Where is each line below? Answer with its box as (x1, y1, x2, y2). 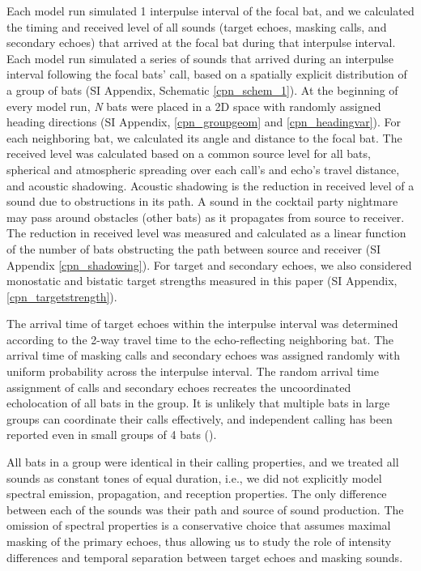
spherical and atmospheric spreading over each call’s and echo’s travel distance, (6, 160, 400, 177)
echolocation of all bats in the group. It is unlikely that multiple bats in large (6, 394, 390, 411)
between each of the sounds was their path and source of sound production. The (6, 501, 404, 518)
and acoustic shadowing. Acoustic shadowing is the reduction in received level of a (6, 177, 415, 194)
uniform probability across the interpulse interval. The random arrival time (6, 363, 379, 380)
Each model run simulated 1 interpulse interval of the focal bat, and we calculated (6, 2, 415, 19)
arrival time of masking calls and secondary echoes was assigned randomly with (6, 347, 400, 364)
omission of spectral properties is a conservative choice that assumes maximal (6, 517, 391, 534)
